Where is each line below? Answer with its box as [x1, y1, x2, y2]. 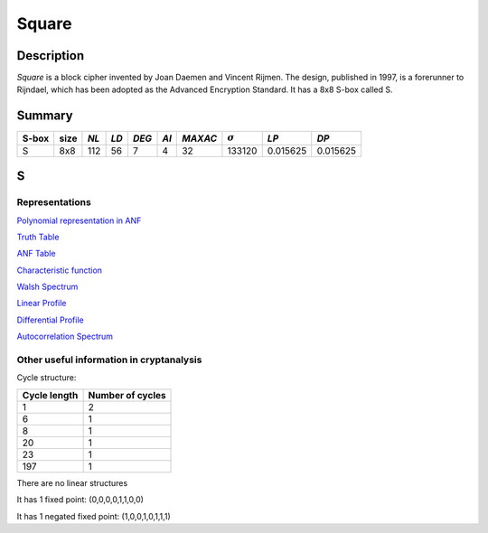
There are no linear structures [16, 477, 128, 488]
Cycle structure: [16, 372, 77, 383]
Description [16, 48, 85, 63]
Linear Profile [16, 298, 67, 309]
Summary [16, 108, 73, 124]
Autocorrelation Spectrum [16, 331, 113, 342]
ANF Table [16, 248, 56, 259]
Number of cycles [88, 388, 166, 401]
